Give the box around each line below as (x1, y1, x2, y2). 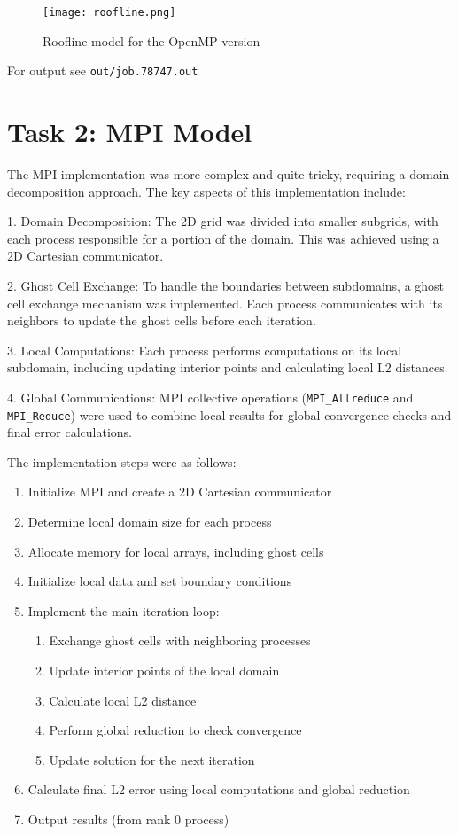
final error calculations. (7, 423, 132, 441)
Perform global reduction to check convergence (49, 721, 302, 739)
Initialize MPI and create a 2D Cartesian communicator (27, 482, 332, 501)
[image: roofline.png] (43, 6, 176, 19)
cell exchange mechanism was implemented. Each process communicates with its (7, 293, 443, 312)
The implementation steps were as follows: (7, 452, 237, 471)
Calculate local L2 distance (49, 691, 197, 709)
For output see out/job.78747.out (7, 61, 198, 80)
